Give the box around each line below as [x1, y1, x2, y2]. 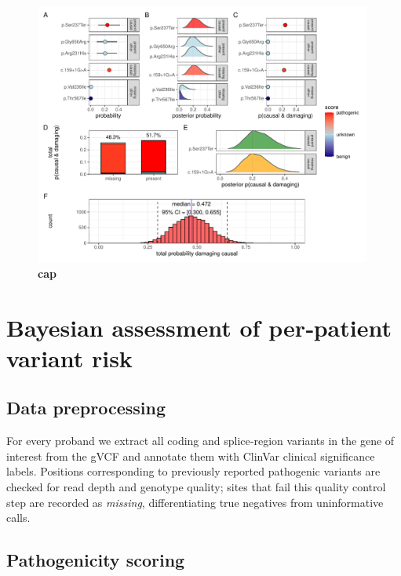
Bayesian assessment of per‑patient [6, 311, 392, 343]
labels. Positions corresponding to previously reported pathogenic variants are [6, 463, 381, 479]
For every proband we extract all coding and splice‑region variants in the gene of [6, 432, 395, 449]
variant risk [6, 341, 133, 374]
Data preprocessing [6, 396, 166, 420]
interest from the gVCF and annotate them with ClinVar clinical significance [6, 447, 375, 464]
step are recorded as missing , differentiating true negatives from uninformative [6, 494, 384, 510]
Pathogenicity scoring [6, 548, 185, 572]
